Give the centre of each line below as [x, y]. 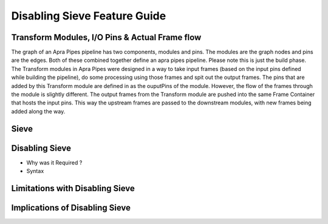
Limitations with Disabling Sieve [73, 188]
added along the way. [38, 111]
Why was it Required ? [54, 162]
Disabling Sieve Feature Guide [89, 16]
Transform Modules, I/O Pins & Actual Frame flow [106, 37]
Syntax [35, 171]
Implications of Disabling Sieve [71, 207]
